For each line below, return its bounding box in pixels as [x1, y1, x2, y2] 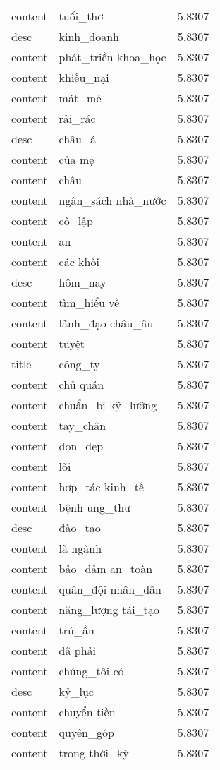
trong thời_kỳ [59, 745, 129, 761]
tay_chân [59, 417, 106, 433]
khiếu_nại [59, 69, 109, 85]
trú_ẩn [59, 622, 94, 638]
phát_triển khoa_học [59, 49, 166, 65]
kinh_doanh [59, 28, 119, 44]
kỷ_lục [59, 683, 94, 699]
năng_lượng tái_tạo [59, 601, 159, 618]
